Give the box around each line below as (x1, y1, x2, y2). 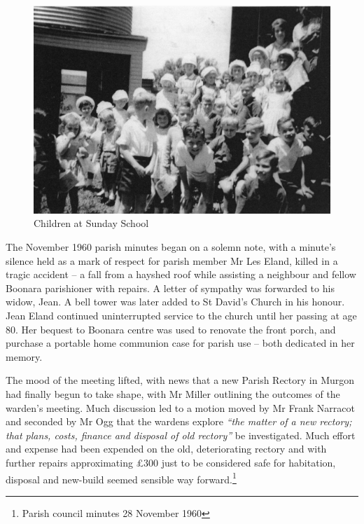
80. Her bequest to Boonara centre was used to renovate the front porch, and (6, 322, 336, 336)
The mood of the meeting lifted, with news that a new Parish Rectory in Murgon (6, 373, 355, 387)
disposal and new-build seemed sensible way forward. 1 (6, 469, 237, 486)
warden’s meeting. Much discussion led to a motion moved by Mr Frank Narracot (6, 400, 355, 415)
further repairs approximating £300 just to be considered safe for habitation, (6, 455, 336, 469)
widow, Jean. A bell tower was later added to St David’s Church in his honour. (6, 294, 345, 309)
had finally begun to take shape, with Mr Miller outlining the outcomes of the (6, 387, 340, 401)
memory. (6, 349, 43, 364)
